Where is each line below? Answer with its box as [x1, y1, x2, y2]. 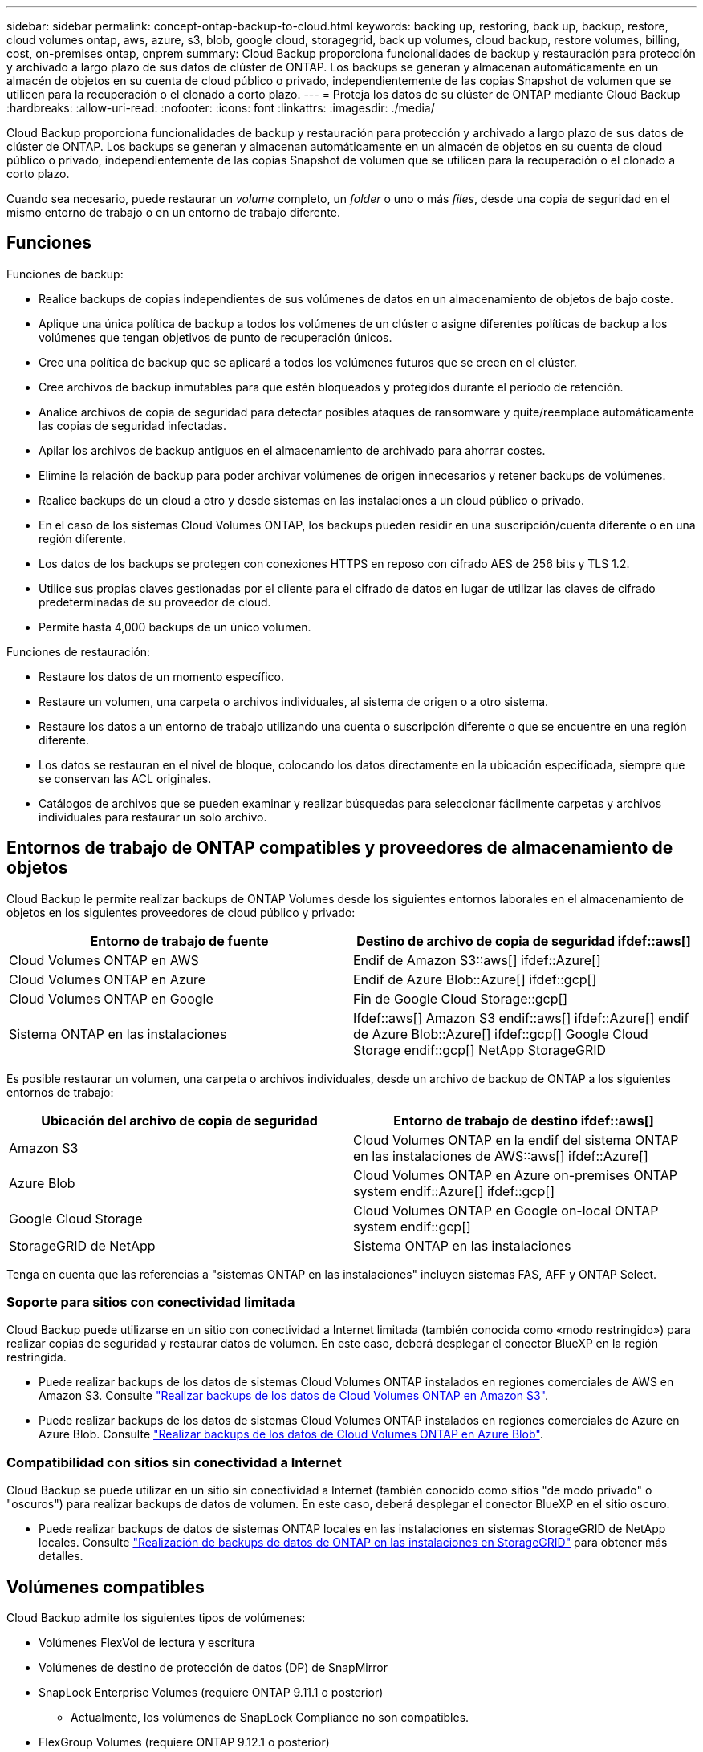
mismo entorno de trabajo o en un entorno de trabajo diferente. [6, 205, 340, 219]
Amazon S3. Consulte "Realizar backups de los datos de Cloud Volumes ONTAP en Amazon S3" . [39, 1389, 548, 1403]
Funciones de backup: [6, 266, 124, 281]
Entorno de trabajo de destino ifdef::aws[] [393, 1112, 654, 1129]
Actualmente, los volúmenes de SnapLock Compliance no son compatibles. [71, 1710, 469, 1725]
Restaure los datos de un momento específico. [39, 669, 284, 683]
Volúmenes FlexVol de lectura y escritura [39, 1636, 255, 1650]
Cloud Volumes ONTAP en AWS [9, 951, 199, 968]
